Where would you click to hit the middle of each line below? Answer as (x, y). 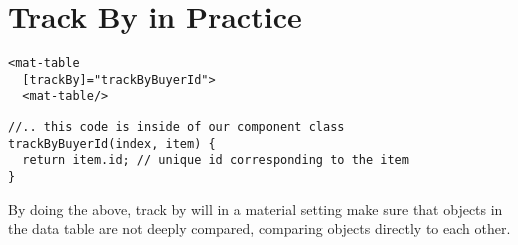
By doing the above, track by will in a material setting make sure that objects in (255, 208)
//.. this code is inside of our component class (176, 127)
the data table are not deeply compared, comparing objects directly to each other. (259, 228)
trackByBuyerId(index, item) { (112, 143)
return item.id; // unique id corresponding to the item (215, 160)
